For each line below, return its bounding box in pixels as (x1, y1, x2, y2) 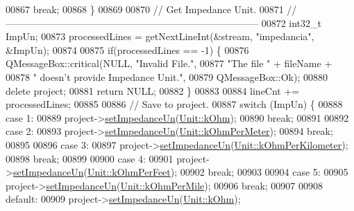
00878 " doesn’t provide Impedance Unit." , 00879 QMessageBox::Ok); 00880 (6, 69, 328, 84)
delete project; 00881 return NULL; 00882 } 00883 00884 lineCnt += (6, 83, 300, 98)
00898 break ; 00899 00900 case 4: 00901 (6, 151, 174, 165)
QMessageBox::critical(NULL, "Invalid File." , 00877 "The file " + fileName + (6, 56, 332, 71)
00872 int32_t (261, 15, 321, 30)
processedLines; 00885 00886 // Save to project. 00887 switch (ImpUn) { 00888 (6, 97, 343, 111)
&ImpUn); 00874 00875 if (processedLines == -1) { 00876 (6, 42, 249, 57)
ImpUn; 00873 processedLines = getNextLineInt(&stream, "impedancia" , (6, 29, 314, 44)
